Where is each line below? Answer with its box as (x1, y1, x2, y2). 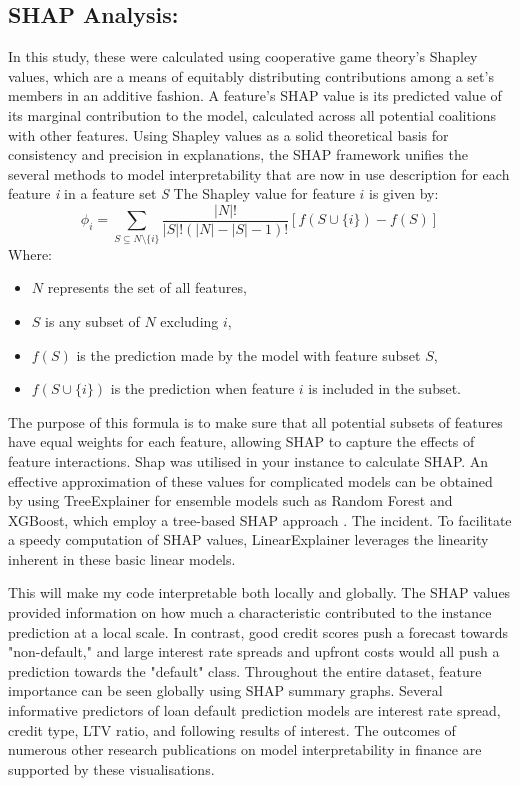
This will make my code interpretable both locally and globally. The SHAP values (8, 582, 511, 603)
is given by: (369, 183, 439, 204)
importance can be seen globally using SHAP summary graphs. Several (8, 680, 443, 701)
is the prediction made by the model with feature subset (76, 344, 421, 365)
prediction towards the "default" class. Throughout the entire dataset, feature (8, 660, 482, 681)
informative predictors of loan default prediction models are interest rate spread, (8, 700, 501, 721)
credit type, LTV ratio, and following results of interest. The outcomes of (8, 719, 456, 740)
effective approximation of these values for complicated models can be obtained (8, 470, 493, 491)
